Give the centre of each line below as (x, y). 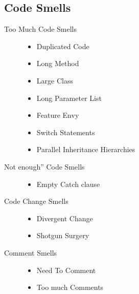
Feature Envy (58, 115)
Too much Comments (70, 287)
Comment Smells (31, 252)
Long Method (58, 63)
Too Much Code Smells (41, 29)
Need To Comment (66, 270)
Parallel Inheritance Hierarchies (86, 149)
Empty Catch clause (68, 184)
